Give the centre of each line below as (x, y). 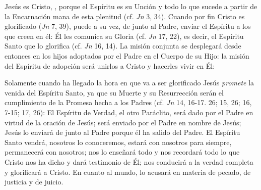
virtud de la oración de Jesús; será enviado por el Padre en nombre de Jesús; (123, 122)
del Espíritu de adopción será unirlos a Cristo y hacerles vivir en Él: (110, 65)
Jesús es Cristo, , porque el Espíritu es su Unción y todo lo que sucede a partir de (131, 6)
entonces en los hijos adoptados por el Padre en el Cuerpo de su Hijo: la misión (127, 55)
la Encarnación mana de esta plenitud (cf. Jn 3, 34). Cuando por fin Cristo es (125, 16)
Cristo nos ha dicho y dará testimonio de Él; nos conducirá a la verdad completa (129, 161)
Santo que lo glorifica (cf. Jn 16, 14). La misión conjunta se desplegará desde (123, 46)
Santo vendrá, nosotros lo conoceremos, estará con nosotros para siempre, (118, 142)
